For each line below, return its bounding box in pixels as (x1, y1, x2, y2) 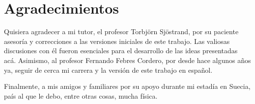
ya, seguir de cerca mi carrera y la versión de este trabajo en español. (4, 64, 213, 75)
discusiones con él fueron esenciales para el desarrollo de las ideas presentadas (4, 45, 238, 56)
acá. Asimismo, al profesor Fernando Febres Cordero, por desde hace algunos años (4, 55, 251, 65)
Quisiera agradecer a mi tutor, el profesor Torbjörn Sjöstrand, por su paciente (4, 26, 239, 37)
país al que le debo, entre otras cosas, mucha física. (4, 90, 158, 101)
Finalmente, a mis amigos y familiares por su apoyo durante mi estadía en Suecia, (4, 81, 251, 91)
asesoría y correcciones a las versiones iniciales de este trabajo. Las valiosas (4, 36, 230, 46)
